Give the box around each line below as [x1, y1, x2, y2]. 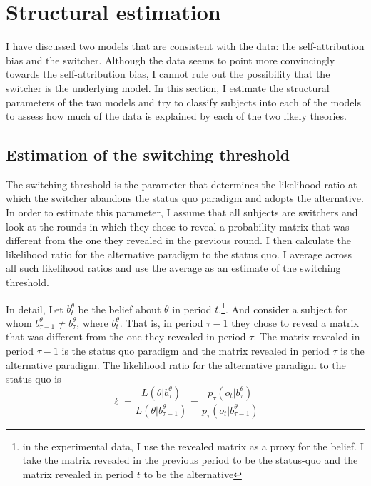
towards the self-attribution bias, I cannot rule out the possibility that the [6, 66, 330, 81]
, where [76, 315, 108, 330]
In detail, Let [6, 301, 63, 316]
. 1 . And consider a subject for [218, 299, 347, 316]
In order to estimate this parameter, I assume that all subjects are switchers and [6, 205, 358, 220]
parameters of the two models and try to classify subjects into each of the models [6, 94, 361, 109]
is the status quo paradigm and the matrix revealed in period [61, 343, 330, 358]
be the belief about [78, 301, 161, 316]
